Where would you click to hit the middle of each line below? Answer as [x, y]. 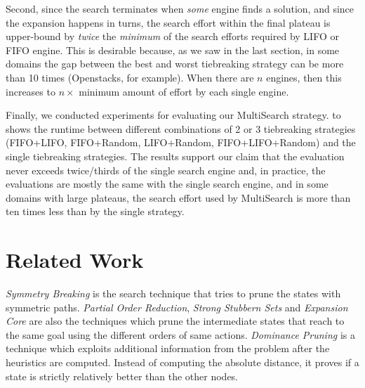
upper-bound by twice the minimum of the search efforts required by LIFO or [172, 36]
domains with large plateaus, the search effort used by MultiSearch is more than [178, 197]
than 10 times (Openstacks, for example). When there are [130, 77]
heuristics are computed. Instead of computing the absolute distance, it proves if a [182, 362]
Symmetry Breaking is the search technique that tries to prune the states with [173, 293]
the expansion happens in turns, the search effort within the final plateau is [168, 22]
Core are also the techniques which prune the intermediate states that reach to [175, 321]
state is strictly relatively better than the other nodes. [122, 376]
